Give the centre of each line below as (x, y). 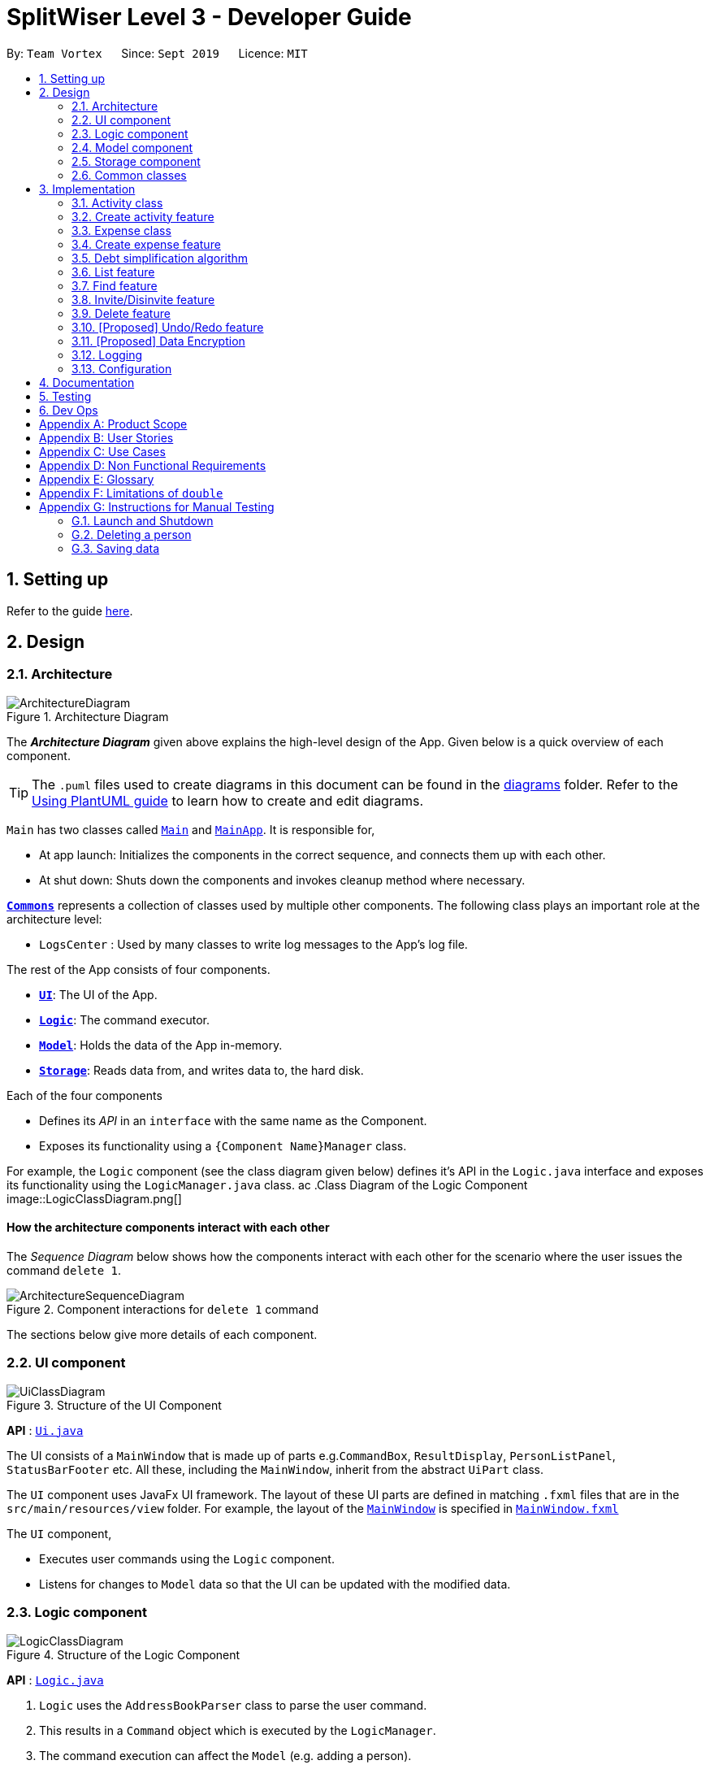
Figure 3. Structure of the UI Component (114, 1405)
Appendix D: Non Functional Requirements (153, 465)
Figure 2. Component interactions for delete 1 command (162, 1310)
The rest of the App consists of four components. (139, 969)
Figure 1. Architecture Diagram (88, 716)
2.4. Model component (132, 147)
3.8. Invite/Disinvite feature (143, 299)
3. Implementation (87, 189)
